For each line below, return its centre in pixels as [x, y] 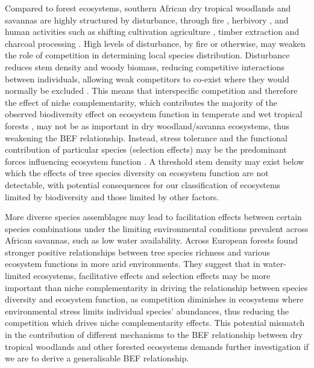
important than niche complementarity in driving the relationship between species [156, 287]
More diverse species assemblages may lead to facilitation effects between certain [153, 217]
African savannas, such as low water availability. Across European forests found [151, 240]
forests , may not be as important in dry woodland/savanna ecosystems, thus [147, 125]
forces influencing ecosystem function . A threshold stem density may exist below [155, 161]
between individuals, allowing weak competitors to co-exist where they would [147, 78]
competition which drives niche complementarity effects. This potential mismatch [155, 323]
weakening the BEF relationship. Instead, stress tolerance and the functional [146, 137]
